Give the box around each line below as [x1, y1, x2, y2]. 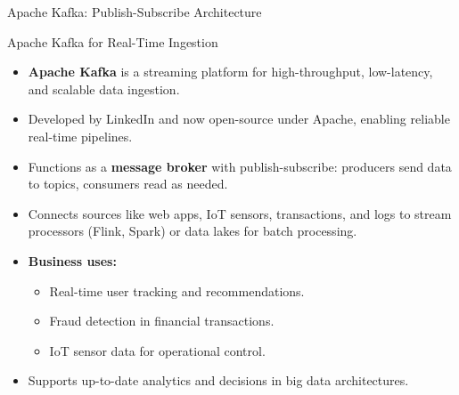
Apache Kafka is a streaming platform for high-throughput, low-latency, [28, 62, 433, 81]
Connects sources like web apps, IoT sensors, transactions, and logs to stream [28, 204, 452, 222]
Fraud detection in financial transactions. [49, 311, 275, 330]
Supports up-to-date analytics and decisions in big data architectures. [28, 371, 409, 390]
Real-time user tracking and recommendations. [49, 281, 305, 300]
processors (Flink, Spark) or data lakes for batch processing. [28, 222, 357, 240]
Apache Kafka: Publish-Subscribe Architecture [7, 3, 262, 20]
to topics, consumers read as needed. [28, 174, 228, 193]
